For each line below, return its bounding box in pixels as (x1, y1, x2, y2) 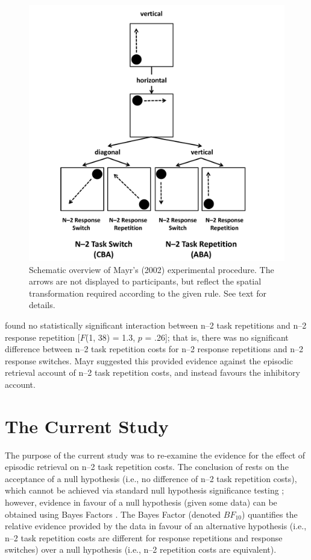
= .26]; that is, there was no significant (145, 330, 289, 343)
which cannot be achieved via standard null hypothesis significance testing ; (5, 484, 284, 497)
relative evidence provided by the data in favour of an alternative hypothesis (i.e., (5, 520, 307, 532)
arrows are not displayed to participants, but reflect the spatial (29, 275, 262, 288)
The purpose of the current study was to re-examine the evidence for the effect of (5, 448, 306, 461)
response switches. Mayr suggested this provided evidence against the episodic (5, 354, 293, 367)
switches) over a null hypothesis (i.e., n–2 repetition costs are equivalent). (5, 543, 277, 556)
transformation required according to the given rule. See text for (29, 286, 266, 299)
